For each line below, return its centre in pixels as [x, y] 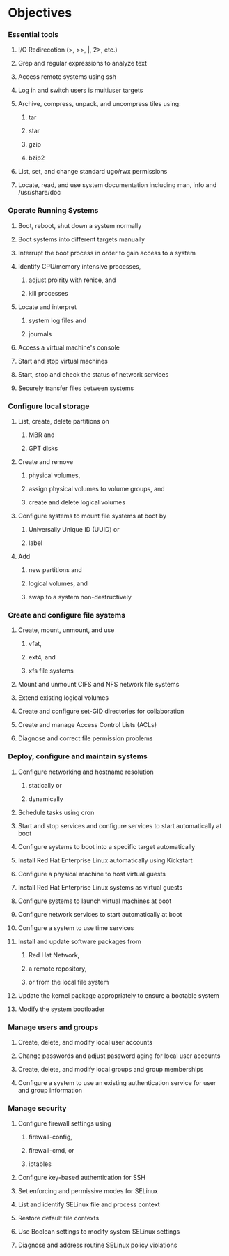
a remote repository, [57, 969]
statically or [45, 785]
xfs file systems [51, 671]
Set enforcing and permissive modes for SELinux [88, 1191]
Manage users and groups [53, 1027]
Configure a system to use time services [76, 928]
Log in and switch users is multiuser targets [80, 90]
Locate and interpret [47, 307]
